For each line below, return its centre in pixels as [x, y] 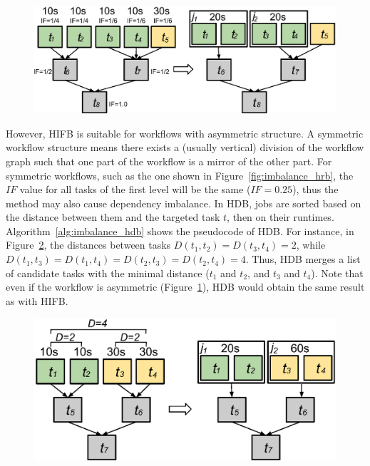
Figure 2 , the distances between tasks [88, 245]
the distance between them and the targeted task [113, 217]
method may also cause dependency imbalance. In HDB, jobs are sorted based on [184, 203]
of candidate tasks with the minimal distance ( [108, 273]
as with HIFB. [37, 300]
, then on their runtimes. [281, 217]
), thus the [315, 189]
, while [311, 245]
